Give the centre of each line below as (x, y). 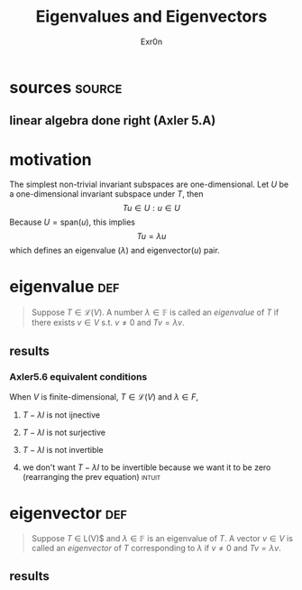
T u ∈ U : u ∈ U (151, 208)
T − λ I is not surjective (64, 432)
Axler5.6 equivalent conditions (78, 376)
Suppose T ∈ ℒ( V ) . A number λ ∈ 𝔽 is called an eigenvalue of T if (155, 312)
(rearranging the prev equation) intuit (91, 476)
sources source (66, 87)
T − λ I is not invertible (63, 449)
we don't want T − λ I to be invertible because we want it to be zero (146, 467)
